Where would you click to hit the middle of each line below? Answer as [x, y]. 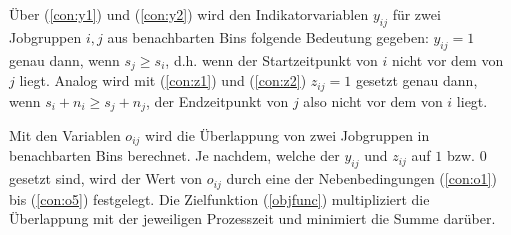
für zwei [416, 14]
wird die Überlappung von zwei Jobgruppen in [287, 134]
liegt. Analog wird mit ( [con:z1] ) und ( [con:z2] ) [163, 80]
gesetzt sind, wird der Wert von [106, 178]
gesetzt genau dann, [416, 80]
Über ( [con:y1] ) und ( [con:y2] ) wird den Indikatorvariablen [189, 14]
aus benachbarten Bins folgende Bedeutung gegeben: [268, 36]
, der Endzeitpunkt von [217, 100]
